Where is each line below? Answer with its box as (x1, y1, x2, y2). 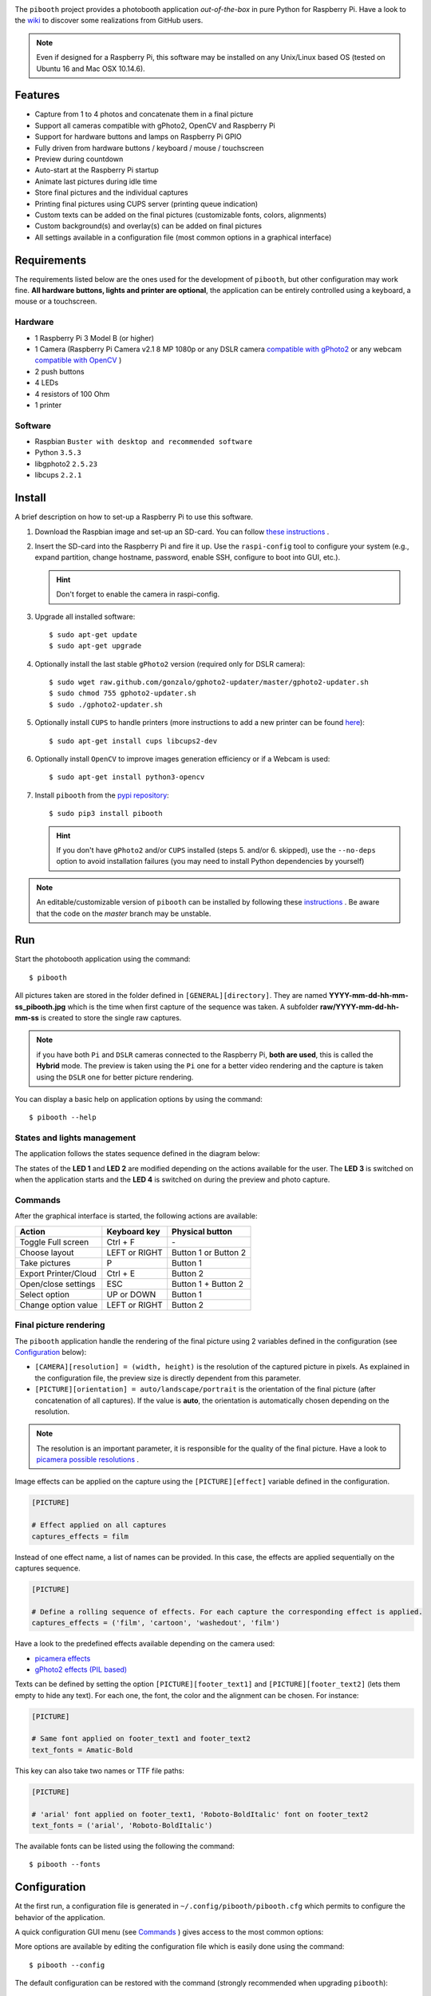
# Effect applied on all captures (31, 1521, 167, 1530)
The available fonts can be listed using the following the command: (14, 1841, 235, 1851)
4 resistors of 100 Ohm (34, 389, 110, 398)
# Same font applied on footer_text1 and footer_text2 (31, 1734, 251, 1744)
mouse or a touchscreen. (14, 296, 97, 307)
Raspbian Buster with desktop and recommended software (34, 437, 253, 446)
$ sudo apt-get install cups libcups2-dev (49, 736, 218, 746)
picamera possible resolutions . (36, 1455, 140, 1464)
